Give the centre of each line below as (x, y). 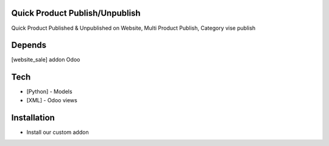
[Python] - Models (49, 92)
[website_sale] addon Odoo (46, 60)
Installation (33, 118)
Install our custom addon (58, 132)
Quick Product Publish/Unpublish (76, 13)
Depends (29, 45)
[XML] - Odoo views (52, 100)
